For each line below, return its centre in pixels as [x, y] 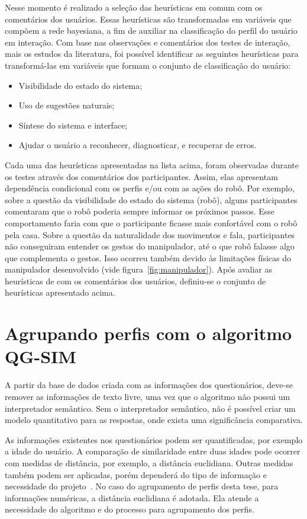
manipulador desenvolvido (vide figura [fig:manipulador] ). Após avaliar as [138, 269]
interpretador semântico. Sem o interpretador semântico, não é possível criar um [150, 408]
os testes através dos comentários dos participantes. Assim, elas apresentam [141, 176]
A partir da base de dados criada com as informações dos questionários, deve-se [149, 385]
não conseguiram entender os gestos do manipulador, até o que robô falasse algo [150, 246]
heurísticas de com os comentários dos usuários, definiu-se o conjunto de [135, 281]
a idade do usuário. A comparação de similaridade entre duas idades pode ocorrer [153, 451]
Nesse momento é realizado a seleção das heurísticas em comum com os [134, 7]
